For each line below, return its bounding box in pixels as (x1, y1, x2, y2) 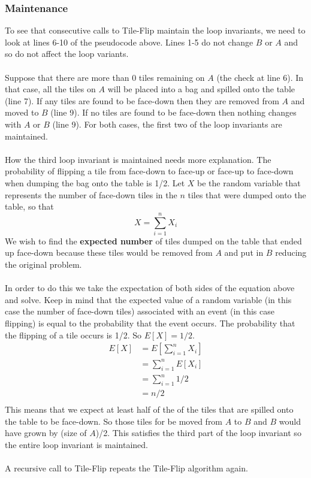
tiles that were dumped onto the (188, 188, 306, 201)
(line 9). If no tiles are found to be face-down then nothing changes (50, 106, 297, 119)
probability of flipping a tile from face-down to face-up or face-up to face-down (5, 165, 294, 177)
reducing (275, 246, 307, 259)
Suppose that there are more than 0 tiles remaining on (5, 71, 205, 83)
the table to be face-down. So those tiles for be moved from (5, 415, 223, 427)
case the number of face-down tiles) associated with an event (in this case (5, 305, 274, 317)
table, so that (5, 200, 54, 213)
